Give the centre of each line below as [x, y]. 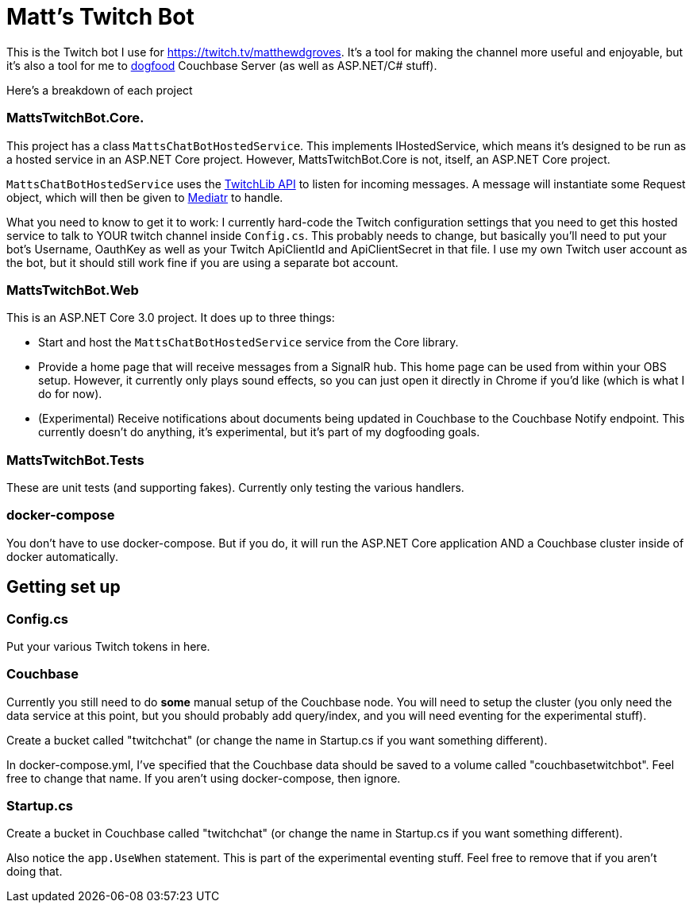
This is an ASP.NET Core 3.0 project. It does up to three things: [171, 318]
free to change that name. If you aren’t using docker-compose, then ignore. [204, 778]
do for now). [70, 394]
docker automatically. [62, 556]
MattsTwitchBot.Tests [75, 460]
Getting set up [64, 587]
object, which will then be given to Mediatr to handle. [145, 197]
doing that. [35, 872]
